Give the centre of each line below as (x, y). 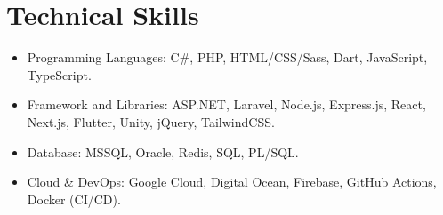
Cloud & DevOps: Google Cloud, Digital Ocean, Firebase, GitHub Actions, (232, 182)
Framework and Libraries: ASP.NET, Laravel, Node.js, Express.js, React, (226, 104)
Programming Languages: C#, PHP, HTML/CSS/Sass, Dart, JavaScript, (227, 57)
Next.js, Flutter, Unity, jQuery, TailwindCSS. (151, 121)
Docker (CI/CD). (74, 199)
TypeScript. (59, 74)
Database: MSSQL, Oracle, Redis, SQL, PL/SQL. (163, 151)
